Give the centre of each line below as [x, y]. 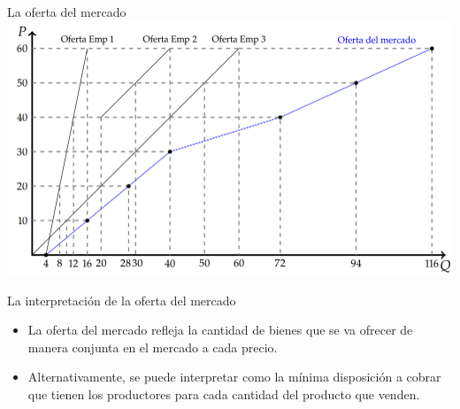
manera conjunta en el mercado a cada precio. [153, 347]
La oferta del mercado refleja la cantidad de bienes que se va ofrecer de [220, 330]
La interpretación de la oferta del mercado [122, 300]
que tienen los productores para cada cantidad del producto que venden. [224, 394]
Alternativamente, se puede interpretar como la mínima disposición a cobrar [234, 377]
